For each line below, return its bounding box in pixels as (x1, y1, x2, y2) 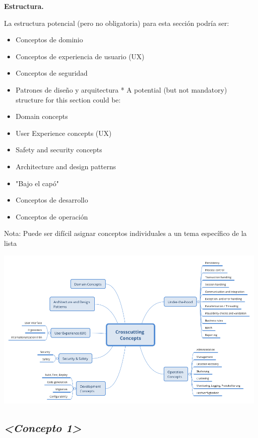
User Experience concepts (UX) (15, 127, 112, 138)
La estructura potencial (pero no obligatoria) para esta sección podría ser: (4, 17, 229, 28)
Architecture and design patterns (15, 161, 116, 171)
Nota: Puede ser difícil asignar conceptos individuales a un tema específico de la (4, 228, 247, 238)
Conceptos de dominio (15, 34, 83, 45)
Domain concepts (15, 111, 68, 121)
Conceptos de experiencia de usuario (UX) (15, 51, 145, 61)
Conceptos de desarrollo (15, 195, 88, 205)
